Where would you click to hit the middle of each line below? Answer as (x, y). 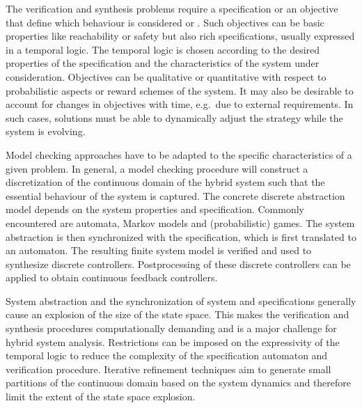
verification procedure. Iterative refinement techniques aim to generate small (168, 369)
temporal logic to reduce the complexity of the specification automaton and (167, 355)
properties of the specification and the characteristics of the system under (163, 63)
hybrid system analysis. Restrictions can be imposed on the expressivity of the (173, 342)
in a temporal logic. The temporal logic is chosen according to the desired (163, 49)
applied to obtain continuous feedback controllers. (112, 277)
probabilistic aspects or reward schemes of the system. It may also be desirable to (180, 90)
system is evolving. (46, 131)
